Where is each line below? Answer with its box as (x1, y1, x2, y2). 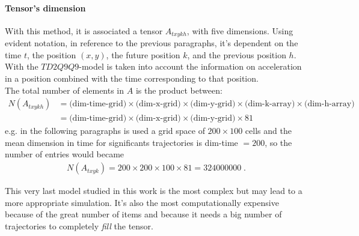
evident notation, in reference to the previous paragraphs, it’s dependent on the (5, 37, 298, 49)
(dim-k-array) (245, 100, 295, 109)
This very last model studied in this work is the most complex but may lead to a (5, 184, 302, 197)
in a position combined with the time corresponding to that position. (5, 72, 259, 85)
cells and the (245, 124, 292, 137)
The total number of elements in (5, 83, 124, 96)
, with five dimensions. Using (186, 24, 293, 37)
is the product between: (135, 83, 222, 96)
